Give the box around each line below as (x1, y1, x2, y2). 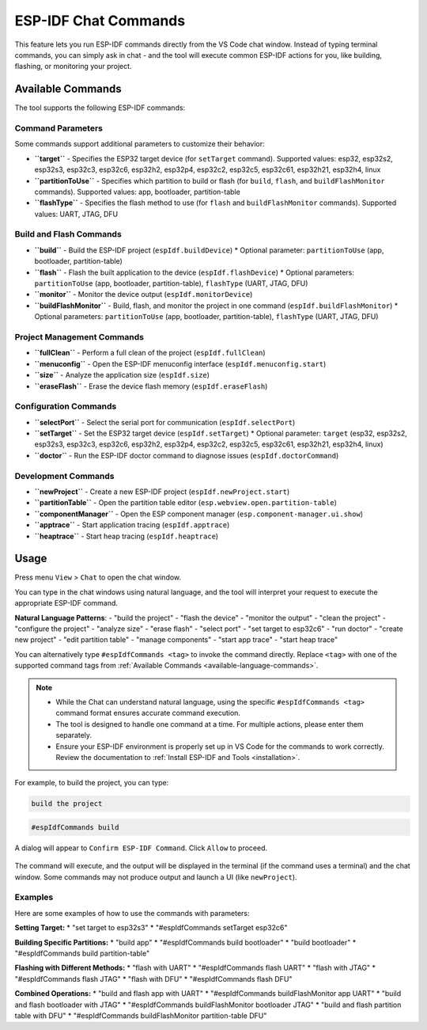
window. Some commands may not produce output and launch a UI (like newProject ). (14, 872, 297, 882)
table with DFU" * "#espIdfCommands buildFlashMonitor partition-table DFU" (14, 1010, 267, 1020)
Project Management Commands (14, 331, 144, 342)
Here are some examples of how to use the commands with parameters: (14, 908, 250, 918)
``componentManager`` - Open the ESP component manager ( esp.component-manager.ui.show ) (34, 509, 364, 519)
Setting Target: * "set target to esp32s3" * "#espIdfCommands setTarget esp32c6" (14, 923, 288, 933)
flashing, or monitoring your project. (14, 62, 132, 71)
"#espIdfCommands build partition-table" (14, 948, 150, 958)
